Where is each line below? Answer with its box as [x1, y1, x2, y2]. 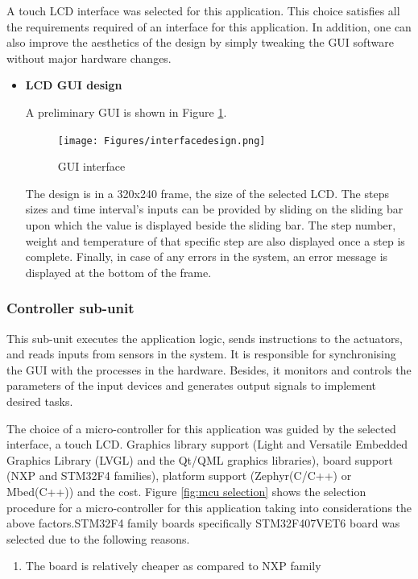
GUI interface [57, 158, 126, 175]
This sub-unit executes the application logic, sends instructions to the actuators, [6, 329, 403, 346]
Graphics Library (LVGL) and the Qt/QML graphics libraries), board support [6, 451, 394, 468]
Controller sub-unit [6, 298, 135, 318]
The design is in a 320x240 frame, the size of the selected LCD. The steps [25, 184, 389, 201]
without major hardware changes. [6, 49, 172, 66]
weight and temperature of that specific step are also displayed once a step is [25, 232, 405, 249]
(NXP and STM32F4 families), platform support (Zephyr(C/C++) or [6, 467, 352, 484]
